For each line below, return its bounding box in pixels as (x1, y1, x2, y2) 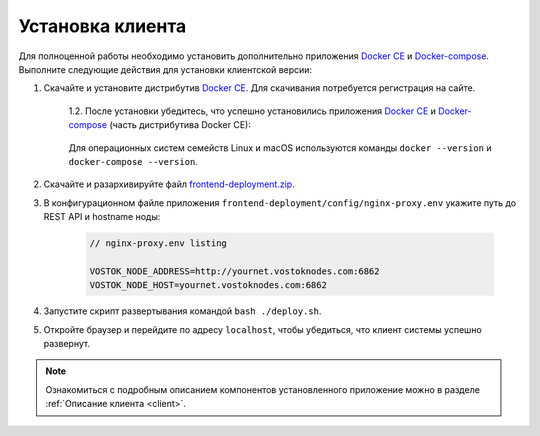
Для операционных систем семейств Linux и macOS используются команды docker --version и (68, 141, 492, 154)
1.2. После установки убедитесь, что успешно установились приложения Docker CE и (68, 105, 437, 117)
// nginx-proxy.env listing (89, 238, 227, 249)
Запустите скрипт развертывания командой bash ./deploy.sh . (43, 305, 322, 317)
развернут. (43, 337, 90, 349)
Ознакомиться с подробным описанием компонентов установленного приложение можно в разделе (45, 383, 480, 395)
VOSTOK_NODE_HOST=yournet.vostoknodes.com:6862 (89, 280, 327, 291)
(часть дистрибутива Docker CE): (109, 119, 252, 131)
